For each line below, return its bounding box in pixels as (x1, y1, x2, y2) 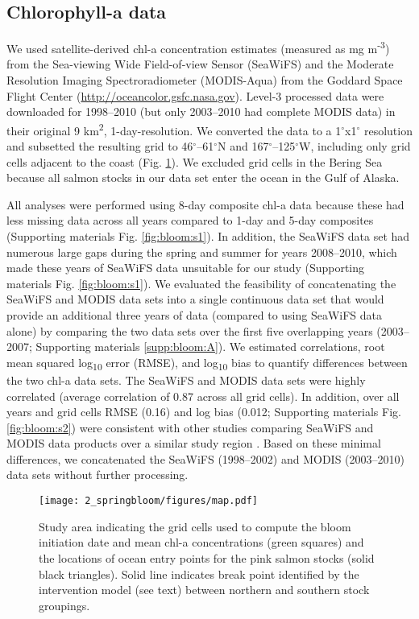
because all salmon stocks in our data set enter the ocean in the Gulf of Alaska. (6, 169, 400, 186)
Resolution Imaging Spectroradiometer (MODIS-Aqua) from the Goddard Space (6, 72, 403, 89)
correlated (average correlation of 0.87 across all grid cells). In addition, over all (6, 387, 400, 404)
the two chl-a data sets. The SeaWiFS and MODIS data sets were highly (6, 371, 366, 388)
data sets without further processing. (6, 466, 189, 483)
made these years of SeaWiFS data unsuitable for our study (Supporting (6, 259, 365, 276)
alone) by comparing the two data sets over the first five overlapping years (6, 322, 373, 339)
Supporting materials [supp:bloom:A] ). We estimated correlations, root (35, 338, 385, 355)
